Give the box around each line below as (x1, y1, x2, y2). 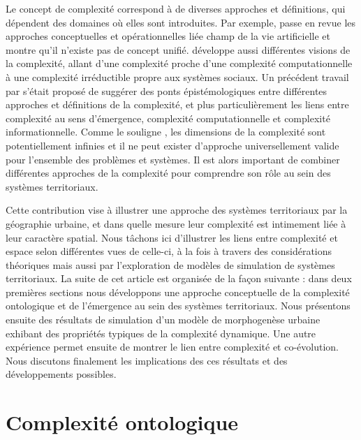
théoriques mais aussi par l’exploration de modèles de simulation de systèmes (6, 257, 335, 272)
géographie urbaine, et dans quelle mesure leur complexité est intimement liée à (6, 216, 346, 230)
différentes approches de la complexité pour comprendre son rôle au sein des (6, 166, 331, 180)
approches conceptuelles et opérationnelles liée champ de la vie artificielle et (6, 29, 331, 43)
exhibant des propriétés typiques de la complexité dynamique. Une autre (6, 325, 316, 340)
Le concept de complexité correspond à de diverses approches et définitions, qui (6, 1, 346, 15)
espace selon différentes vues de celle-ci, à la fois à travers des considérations (6, 244, 332, 258)
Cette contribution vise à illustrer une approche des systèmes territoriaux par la (6, 203, 348, 217)
